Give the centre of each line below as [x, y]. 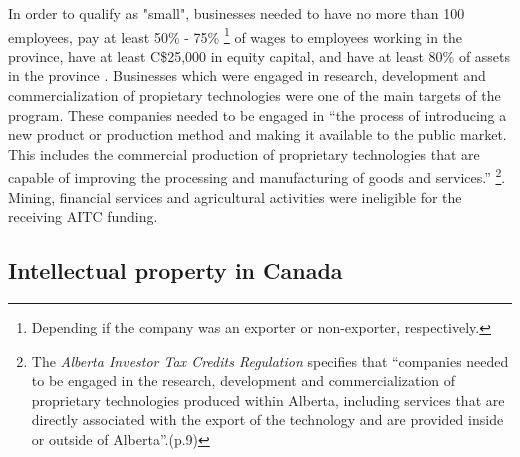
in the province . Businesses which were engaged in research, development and [247, 75]
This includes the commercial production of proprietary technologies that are [244, 153]
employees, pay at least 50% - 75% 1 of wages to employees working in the [235, 35]
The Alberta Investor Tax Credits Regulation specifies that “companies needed [270, 360]
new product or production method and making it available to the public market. [257, 134]
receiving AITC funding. [83, 216]
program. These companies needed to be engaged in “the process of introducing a [257, 114]
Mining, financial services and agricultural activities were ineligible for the [235, 196]
